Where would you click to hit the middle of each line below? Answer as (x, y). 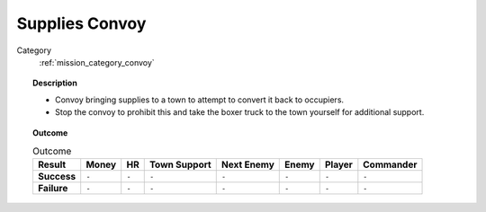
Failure (53, 189)
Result (52, 164)
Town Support (180, 164)
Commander (390, 164)
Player (338, 164)
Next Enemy (247, 164)
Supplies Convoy (81, 23)
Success (57, 177)
